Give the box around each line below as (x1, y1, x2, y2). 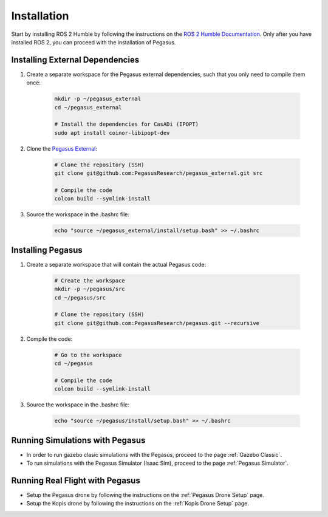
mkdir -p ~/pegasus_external (54, 95, 142, 103)
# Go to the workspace (54, 351, 122, 358)
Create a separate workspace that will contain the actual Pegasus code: (26, 261, 207, 268)
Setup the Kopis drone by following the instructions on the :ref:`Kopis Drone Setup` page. (26, 500, 249, 507)
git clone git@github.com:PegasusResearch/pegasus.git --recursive (54, 320, 260, 326)
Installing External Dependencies (11, 55, 140, 65)
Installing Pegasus (11, 245, 83, 255)
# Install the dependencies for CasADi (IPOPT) (54, 121, 199, 128)
